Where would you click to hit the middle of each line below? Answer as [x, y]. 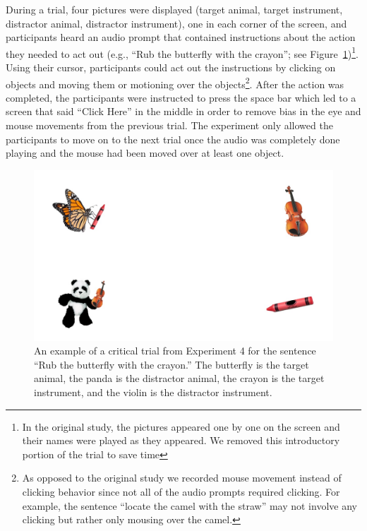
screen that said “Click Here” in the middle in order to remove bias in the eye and [183, 111]
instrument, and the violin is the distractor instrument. [153, 392]
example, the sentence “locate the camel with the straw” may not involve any [189, 505]
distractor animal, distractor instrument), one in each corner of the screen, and [176, 23]
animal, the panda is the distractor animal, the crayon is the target [179, 378]
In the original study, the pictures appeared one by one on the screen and [181, 426]
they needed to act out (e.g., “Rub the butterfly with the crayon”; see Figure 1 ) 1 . [182, 52]
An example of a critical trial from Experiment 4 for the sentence [175, 351]
